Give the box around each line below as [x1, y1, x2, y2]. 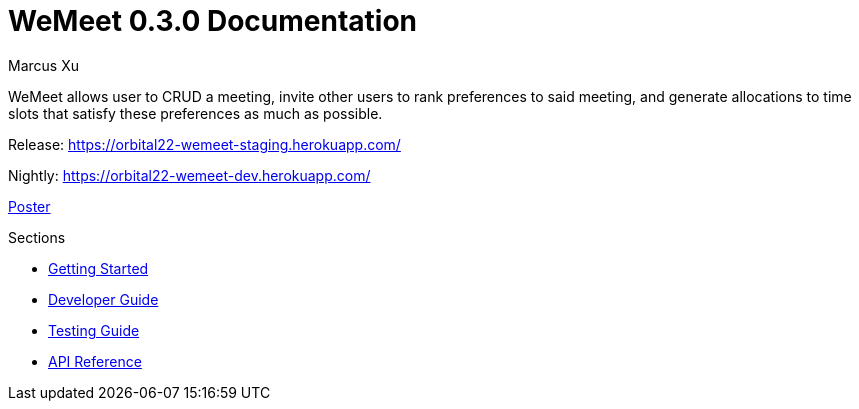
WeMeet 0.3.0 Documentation [8, 4, 418, 38]
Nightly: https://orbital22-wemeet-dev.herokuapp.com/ [8, 166, 371, 184]
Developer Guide [48, 290, 159, 308]
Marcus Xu [8, 56, 79, 74]
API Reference [48, 352, 142, 370]
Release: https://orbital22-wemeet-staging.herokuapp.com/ [8, 135, 401, 153]
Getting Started [48, 259, 149, 277]
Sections [8, 228, 66, 246]
